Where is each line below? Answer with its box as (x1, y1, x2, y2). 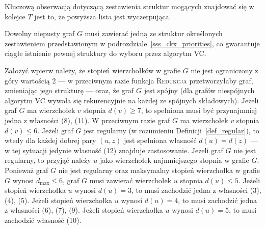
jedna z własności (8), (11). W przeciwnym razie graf (5, 114, 170, 125)
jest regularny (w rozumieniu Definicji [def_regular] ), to (84, 125, 259, 135)
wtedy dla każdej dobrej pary (5, 135, 96, 146)
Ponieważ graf (5, 164, 48, 175)
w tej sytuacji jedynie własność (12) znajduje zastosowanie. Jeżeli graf (5, 145, 223, 155)
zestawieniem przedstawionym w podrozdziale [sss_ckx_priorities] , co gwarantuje (5, 38, 260, 48)
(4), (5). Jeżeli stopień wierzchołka (5, 194, 113, 205)
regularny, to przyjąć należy (5, 155, 91, 165)
